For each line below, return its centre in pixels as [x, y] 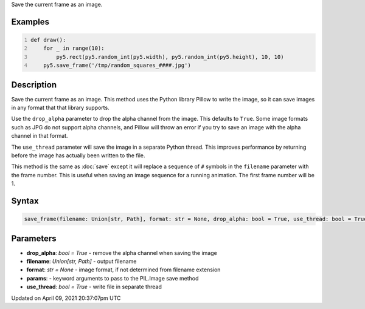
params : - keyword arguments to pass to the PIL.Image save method [113, 278]
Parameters [34, 238]
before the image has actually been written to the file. [78, 155]
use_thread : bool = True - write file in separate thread [94, 287]
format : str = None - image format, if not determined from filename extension [123, 270]
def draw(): [48, 40]
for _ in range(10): [74, 48]
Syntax [25, 201]
